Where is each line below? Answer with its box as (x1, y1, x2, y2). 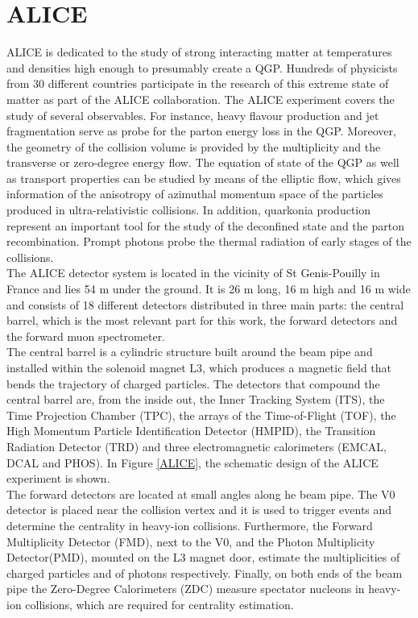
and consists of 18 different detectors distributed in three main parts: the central (6, 296, 404, 313)
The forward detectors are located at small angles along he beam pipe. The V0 (6, 485, 395, 502)
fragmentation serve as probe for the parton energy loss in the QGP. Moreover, (6, 122, 396, 139)
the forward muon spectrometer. (6, 327, 166, 344)
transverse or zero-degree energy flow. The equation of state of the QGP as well (6, 154, 399, 171)
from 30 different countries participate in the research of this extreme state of (6, 75, 389, 92)
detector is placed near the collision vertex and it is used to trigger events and (6, 501, 392, 518)
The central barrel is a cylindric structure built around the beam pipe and (6, 343, 373, 360)
